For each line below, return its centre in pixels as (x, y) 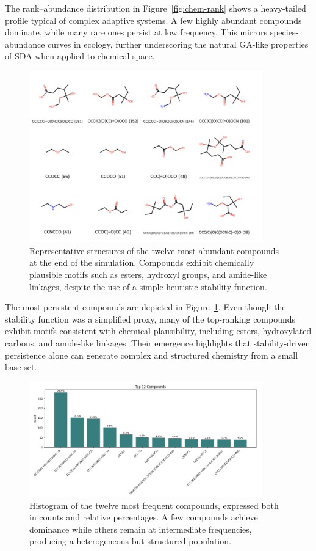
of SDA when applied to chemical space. (80, 56)
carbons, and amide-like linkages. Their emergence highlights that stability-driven (158, 342)
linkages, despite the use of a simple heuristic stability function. (148, 286)
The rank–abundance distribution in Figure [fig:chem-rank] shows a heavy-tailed (156, 8)
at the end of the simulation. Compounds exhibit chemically (142, 262)
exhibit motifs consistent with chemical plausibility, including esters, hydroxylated (158, 331)
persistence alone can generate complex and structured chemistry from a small (152, 355)
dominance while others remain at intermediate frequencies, (141, 529)
